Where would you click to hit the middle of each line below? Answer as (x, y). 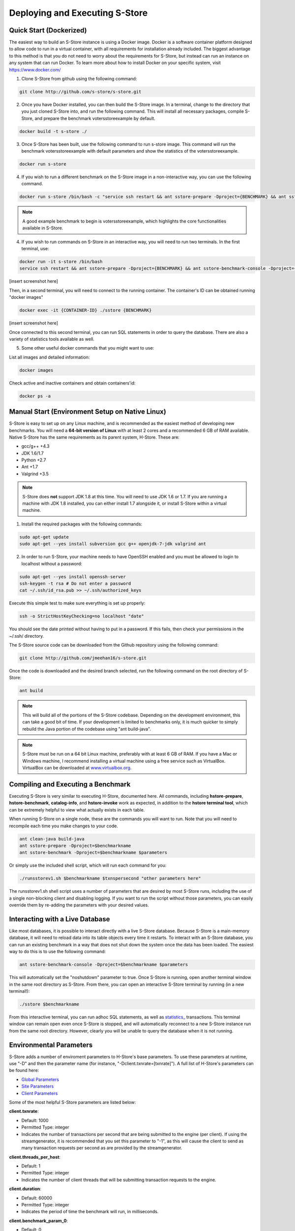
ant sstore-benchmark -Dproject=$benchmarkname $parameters (93, 853)
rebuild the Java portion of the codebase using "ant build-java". (87, 729)
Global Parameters (40, 1079)
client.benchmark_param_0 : (39, 1221)
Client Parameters (40, 1093)
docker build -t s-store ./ (53, 131)
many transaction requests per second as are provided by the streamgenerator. (102, 1148)
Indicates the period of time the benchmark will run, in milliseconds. (90, 1212)
